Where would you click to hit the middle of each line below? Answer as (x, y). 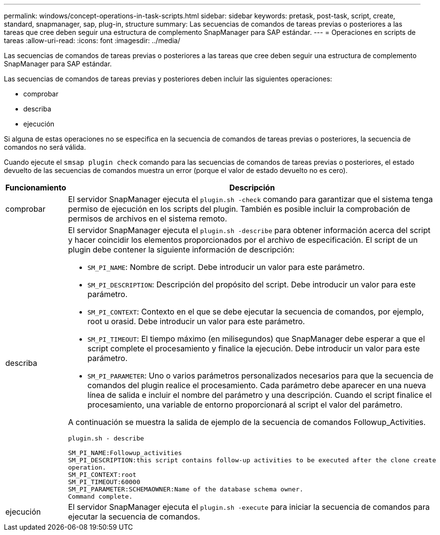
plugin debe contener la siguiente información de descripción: (181, 250)
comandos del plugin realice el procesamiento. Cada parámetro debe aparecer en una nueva (257, 385)
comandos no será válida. (45, 147)
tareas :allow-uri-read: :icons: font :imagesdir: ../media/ (92, 40)
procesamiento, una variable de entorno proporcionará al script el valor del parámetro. (245, 405)
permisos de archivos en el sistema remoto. (148, 219)
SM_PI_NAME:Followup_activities (125, 453)
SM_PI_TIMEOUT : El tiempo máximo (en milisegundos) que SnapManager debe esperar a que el (256, 339)
